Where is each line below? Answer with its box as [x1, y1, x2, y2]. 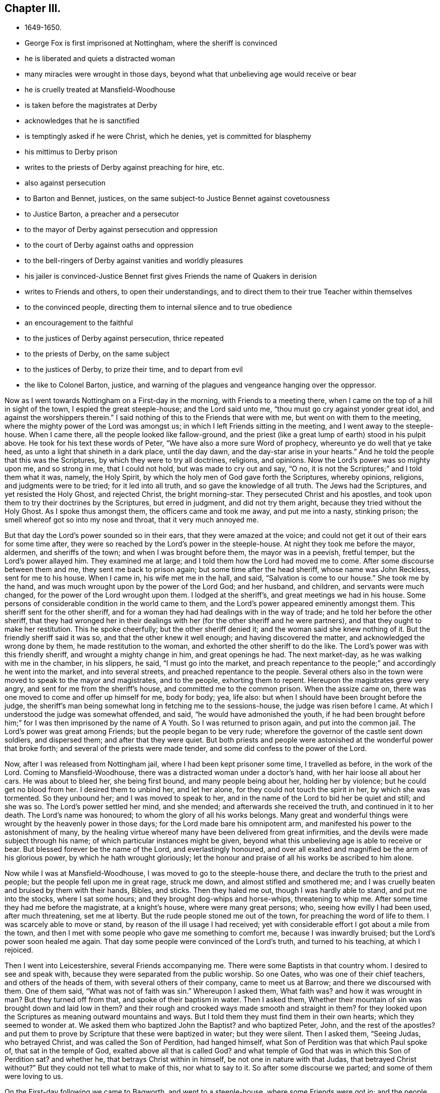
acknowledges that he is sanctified [25, 116, 139, 125]
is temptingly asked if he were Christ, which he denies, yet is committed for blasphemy [25, 132, 312, 141]
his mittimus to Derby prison [25, 147, 118, 156]
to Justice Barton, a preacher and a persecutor [25, 210, 179, 219]
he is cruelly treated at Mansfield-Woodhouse [25, 85, 176, 94]
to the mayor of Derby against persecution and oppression [25, 225, 218, 234]
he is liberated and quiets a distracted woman [25, 54, 175, 63]
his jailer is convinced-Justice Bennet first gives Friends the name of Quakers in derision [25, 272, 317, 281]
